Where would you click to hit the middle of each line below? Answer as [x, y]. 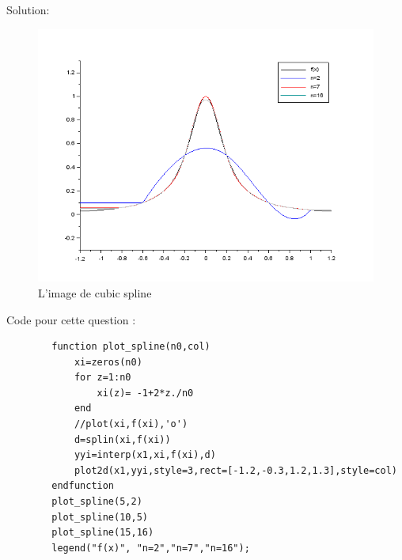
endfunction [83, 486]
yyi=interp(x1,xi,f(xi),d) [145, 455]
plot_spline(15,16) [103, 533]
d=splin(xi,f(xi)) [122, 439]
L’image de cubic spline [95, 292]
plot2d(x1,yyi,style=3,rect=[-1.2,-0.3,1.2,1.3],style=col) [235, 470]
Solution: [28, 9]
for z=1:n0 [102, 378]
